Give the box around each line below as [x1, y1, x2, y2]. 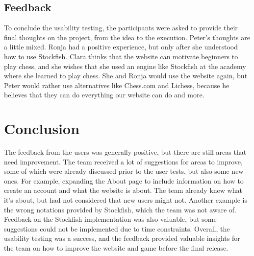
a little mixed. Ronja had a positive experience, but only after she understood [4, 42, 238, 52]
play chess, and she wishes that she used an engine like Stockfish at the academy [4, 61, 246, 71]
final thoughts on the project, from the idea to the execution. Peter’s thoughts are [4, 32, 250, 42]
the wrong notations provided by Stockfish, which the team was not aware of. [4, 204, 237, 214]
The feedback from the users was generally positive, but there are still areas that [4, 147, 247, 157]
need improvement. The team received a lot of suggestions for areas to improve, [4, 156, 243, 166]
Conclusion [4, 118, 80, 139]
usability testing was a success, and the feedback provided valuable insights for [4, 233, 240, 243]
